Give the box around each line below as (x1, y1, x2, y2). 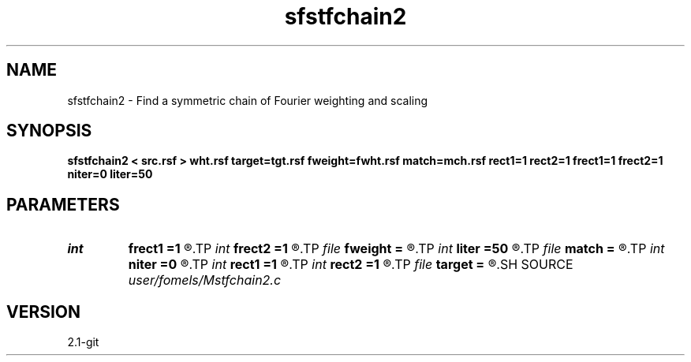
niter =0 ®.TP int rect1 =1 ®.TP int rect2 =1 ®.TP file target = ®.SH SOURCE (128, 256, 573, 273)
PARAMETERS (6, 194, 120, 215)
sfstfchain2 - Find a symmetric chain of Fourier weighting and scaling (67, 93, 428, 107)
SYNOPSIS (6, 121, 92, 141)
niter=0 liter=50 (67, 167, 153, 181)
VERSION (6, 301, 81, 322)
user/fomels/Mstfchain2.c (128, 272, 282, 289)
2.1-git (67, 335, 99, 349)
